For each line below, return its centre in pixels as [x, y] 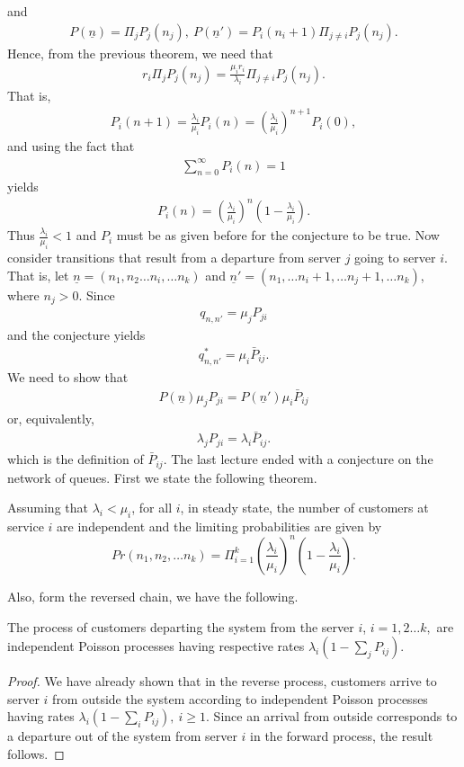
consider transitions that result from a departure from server [174, 258]
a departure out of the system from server [122, 736]
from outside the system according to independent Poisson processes [240, 698]
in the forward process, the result [342, 736]
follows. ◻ [36, 753]
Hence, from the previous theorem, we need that [140, 53]
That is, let [38, 275]
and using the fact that [71, 146]
